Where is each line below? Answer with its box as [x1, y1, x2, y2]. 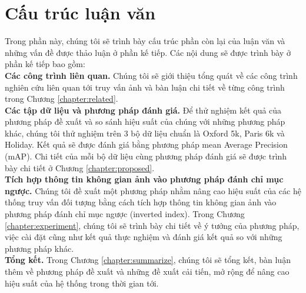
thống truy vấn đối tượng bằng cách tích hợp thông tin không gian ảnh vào [5, 196, 277, 208]
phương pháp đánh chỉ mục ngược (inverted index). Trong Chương [5, 208, 245, 220]
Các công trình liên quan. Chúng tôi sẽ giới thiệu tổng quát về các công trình [5, 69, 298, 81]
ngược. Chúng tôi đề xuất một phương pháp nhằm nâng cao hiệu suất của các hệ [5, 184, 301, 197]
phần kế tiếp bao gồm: [5, 58, 85, 70]
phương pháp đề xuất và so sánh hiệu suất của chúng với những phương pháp [5, 115, 285, 128]
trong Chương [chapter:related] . [5, 92, 118, 105]
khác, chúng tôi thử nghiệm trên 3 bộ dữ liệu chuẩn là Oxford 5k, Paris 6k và [5, 126, 285, 139]
